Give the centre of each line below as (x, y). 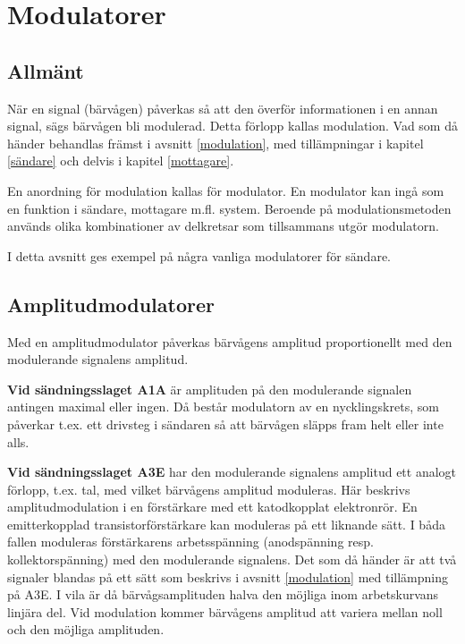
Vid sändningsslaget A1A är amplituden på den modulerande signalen (210, 389)
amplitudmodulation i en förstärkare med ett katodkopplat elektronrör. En (212, 507)
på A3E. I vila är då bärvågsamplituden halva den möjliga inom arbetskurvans (223, 594)
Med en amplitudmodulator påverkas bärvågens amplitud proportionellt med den (230, 341)
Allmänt (46, 70)
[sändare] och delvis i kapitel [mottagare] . (121, 161)
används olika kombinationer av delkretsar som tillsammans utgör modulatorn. (223, 226)
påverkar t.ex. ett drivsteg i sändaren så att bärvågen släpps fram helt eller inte (225, 424)
